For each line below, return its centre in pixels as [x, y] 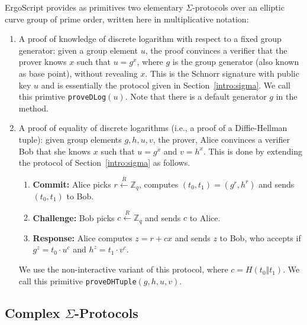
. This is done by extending [253, 151]
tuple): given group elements [70, 139]
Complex [33, 312]
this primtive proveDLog [62, 96]
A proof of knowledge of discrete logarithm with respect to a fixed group [150, 39]
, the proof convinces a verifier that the [216, 50]
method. [33, 108]
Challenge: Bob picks [74, 217]
